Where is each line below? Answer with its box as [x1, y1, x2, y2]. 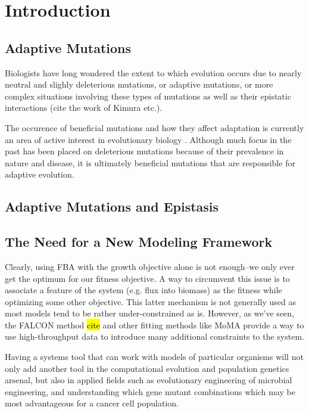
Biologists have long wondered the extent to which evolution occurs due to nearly [5, 66, 302, 79]
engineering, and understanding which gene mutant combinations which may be [5, 385, 295, 398]
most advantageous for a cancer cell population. [5, 397, 179, 409]
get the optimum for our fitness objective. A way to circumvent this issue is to [5, 272, 290, 284]
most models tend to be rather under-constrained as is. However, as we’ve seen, [5, 307, 294, 319]
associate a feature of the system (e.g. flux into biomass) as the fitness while [5, 284, 282, 296]
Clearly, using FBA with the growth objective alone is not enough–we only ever [5, 260, 295, 272]
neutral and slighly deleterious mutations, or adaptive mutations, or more [5, 78, 273, 91]
